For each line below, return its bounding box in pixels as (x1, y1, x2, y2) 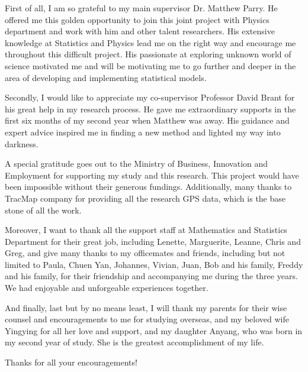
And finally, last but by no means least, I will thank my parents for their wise (5, 301, 287, 313)
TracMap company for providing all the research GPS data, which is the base (5, 192, 286, 204)
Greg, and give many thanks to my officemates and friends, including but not (5, 247, 285, 259)
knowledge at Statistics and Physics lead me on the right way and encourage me (5, 36, 296, 48)
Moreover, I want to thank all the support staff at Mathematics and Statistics (5, 224, 287, 236)
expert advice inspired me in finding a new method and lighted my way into (5, 125, 281, 138)
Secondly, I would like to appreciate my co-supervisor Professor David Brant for (5, 91, 295, 103)
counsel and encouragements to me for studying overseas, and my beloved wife (5, 313, 289, 325)
